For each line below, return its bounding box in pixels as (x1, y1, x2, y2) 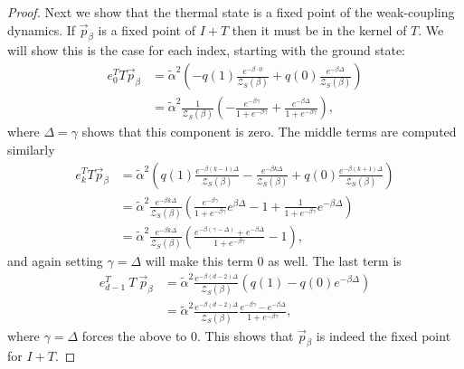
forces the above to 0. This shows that (81, 326, 294, 345)
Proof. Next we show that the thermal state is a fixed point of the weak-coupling (7, 3, 455, 21)
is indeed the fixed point (316, 326, 451, 345)
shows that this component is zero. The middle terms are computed (81, 122, 457, 141)
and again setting (7, 251, 103, 270)
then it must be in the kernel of (232, 20, 407, 39)
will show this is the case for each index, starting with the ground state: (7, 41, 406, 60)
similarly (7, 139, 55, 158)
